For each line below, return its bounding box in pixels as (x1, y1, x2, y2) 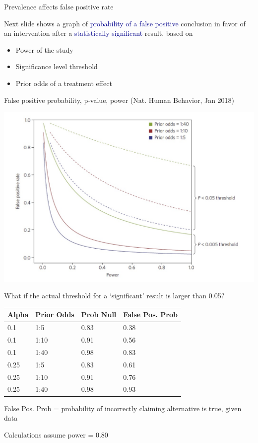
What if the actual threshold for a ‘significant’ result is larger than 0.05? (4, 290, 225, 301)
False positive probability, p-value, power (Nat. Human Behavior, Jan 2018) (4, 94, 235, 105)
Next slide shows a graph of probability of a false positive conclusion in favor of (4, 18, 246, 28)
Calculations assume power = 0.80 (4, 429, 108, 440)
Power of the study (15, 44, 73, 55)
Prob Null (81, 309, 117, 320)
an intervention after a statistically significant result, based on (4, 28, 193, 38)
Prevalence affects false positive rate (4, 1, 114, 11)
